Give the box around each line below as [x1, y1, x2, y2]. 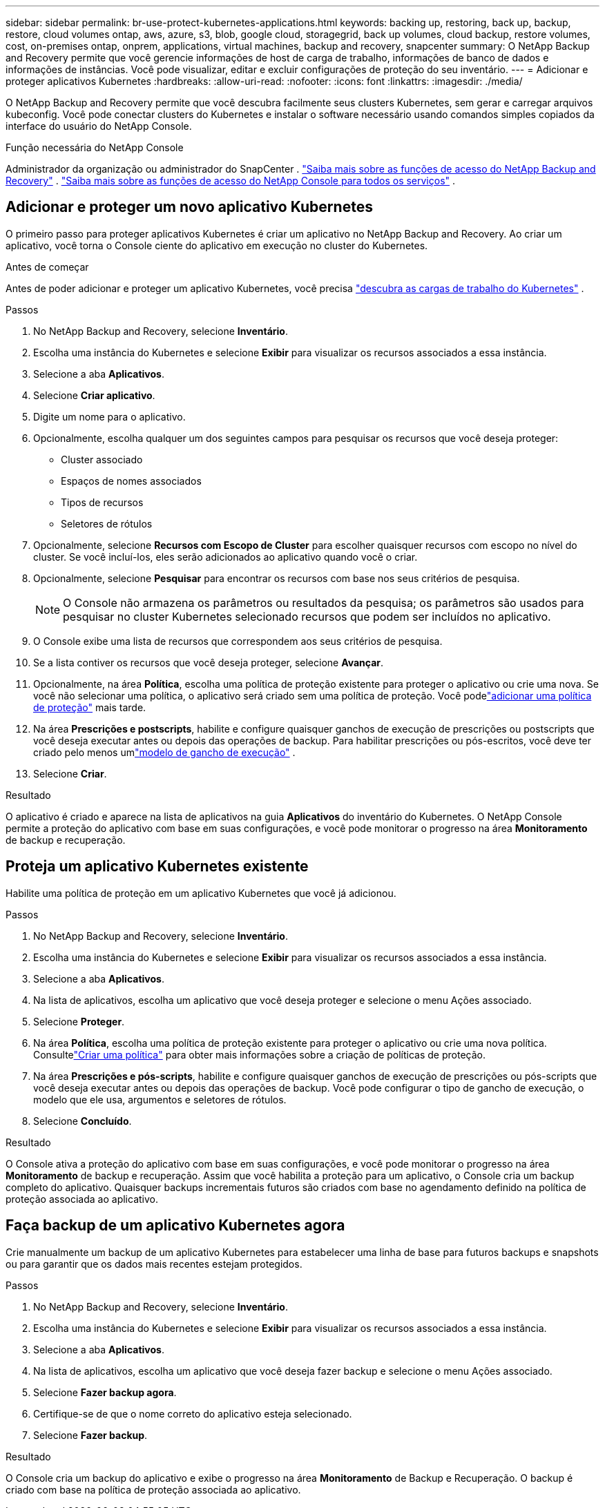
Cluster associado [61, 453, 143, 465]
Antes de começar [6, 260, 89, 273]
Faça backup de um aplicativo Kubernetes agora [6, 1217, 345, 1235]
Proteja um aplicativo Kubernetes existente [6, 858, 309, 876]
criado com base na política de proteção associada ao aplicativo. [6, 1483, 301, 1496]
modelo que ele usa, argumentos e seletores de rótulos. [33, 1093, 287, 1105]
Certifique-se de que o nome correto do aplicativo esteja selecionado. [33, 1407, 352, 1420]
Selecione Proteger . [33, 1015, 125, 1027]
